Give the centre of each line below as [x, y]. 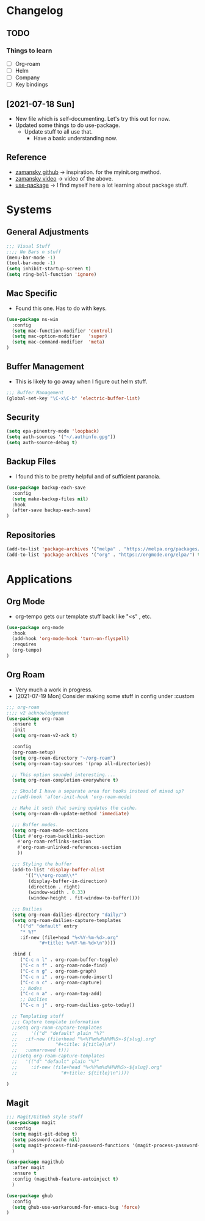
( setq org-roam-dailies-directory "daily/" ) [69, 915]
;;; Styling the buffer [42, 864]
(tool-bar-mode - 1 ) [31, 263]
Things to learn [29, 51]
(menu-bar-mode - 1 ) [31, 258]
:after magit [28, 1168]
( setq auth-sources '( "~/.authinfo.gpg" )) [61, 437]
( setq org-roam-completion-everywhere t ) [65, 780]
